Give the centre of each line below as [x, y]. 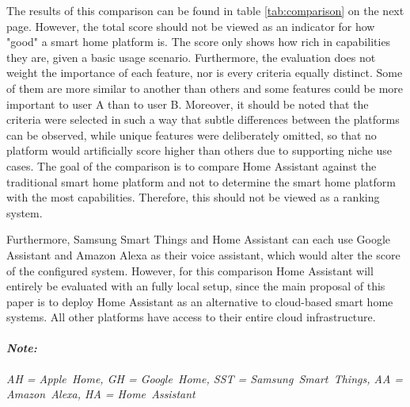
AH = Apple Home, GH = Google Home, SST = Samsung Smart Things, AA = [205, 378]
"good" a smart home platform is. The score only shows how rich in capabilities [199, 42]
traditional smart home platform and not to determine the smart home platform [201, 181]
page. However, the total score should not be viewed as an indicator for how [191, 26]
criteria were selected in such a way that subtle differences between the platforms [203, 119]
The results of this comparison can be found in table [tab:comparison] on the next [205, 10]
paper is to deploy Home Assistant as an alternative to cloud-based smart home [200, 301]
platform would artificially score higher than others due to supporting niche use [199, 150]
